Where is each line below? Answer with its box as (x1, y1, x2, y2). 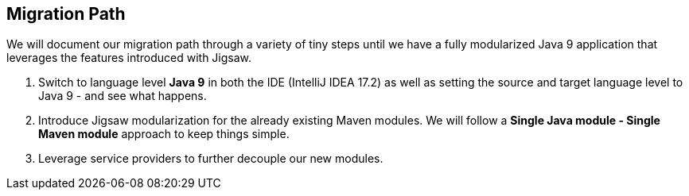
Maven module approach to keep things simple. (38, 127, 290, 141)
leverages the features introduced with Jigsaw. (6, 51, 252, 65)
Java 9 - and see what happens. (38, 89, 207, 103)
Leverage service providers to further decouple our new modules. (38, 152, 383, 166)
